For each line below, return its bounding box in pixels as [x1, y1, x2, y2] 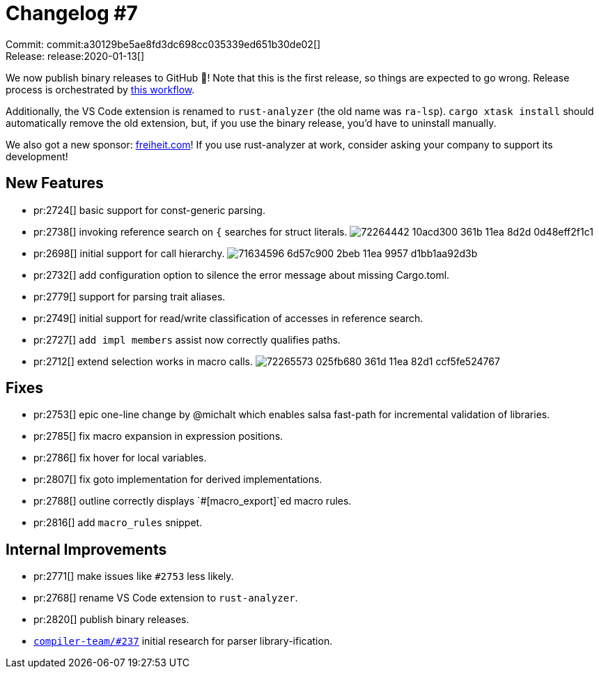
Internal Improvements [6, 540, 167, 558]
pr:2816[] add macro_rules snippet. [33, 516, 203, 529]
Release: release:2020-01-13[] [6, 49, 145, 62]
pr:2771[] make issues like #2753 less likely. [33, 570, 234, 583]
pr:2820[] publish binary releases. [33, 613, 189, 626]
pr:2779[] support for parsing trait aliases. [33, 290, 226, 302]
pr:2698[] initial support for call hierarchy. [33, 247, 225, 259]
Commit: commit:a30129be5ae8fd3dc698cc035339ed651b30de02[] [6, 38, 321, 50]
